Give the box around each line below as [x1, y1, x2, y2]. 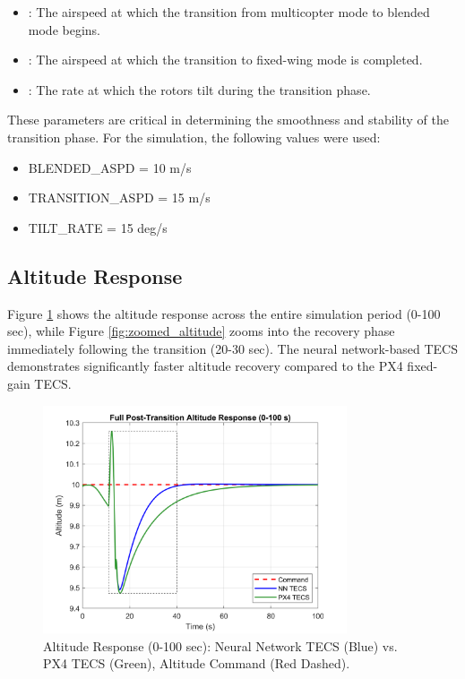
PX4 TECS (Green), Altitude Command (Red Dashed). [43, 654, 350, 673]
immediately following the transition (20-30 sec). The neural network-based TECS [7, 339, 458, 357]
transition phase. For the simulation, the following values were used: [7, 127, 381, 146]
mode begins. [28, 20, 100, 39]
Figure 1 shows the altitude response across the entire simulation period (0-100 [7, 304, 441, 322]
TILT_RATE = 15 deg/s [28, 218, 168, 236]
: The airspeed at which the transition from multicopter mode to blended [28, 3, 430, 21]
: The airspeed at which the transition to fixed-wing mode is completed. [28, 50, 423, 69]
